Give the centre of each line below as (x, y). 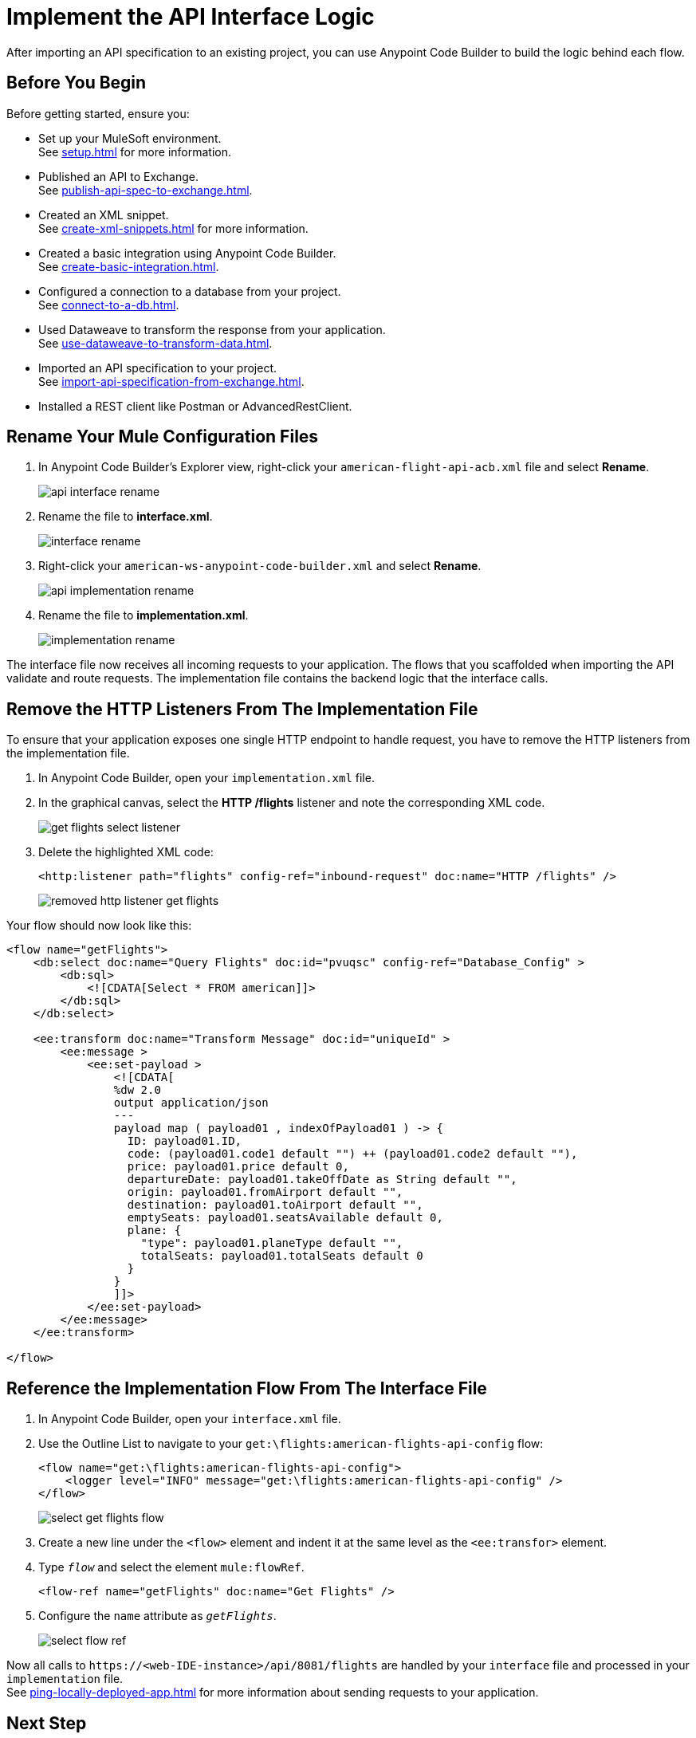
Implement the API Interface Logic (191, 17)
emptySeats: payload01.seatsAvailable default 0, (285, 1218)
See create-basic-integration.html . (129, 266)
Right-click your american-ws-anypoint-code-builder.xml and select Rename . (260, 566)
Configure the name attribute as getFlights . (157, 1616)
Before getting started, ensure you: (98, 113)
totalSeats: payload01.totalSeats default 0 (282, 1256)
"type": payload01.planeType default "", (272, 1243)
